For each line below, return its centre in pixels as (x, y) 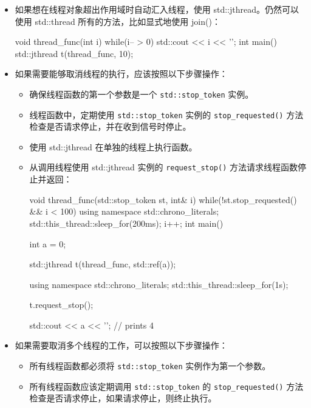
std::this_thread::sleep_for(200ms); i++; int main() (126, 223)
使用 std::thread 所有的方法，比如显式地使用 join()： (118, 21)
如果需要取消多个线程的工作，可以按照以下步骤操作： (121, 345)
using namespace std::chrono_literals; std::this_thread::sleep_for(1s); (159, 284)
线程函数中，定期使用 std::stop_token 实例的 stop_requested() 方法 (166, 114)
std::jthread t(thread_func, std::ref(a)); (103, 264)
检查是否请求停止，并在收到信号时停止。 (110, 126)
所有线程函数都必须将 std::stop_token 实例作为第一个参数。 (150, 366)
